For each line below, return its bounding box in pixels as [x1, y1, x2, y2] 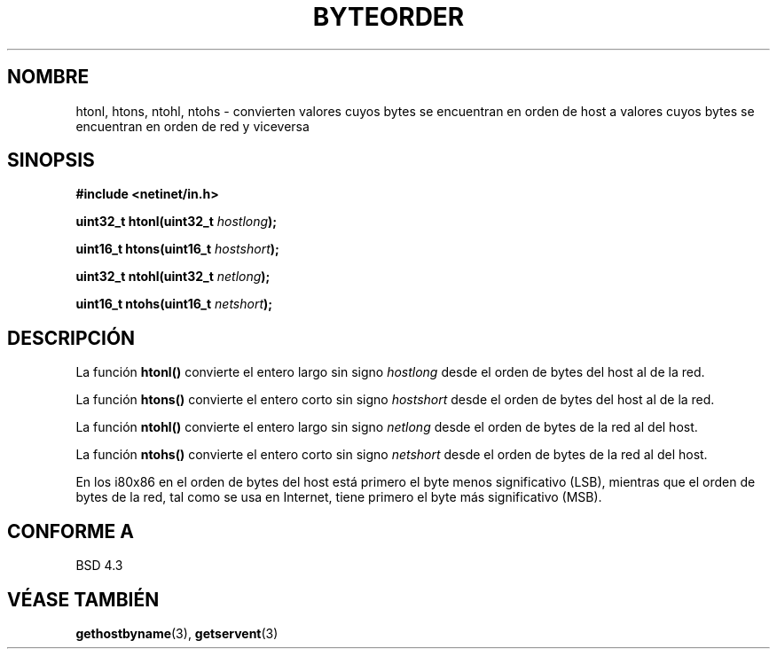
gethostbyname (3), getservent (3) [75, 625, 279, 641]
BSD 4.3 [75, 558, 123, 574]
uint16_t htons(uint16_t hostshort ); [75, 241, 279, 257]
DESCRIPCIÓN [7, 326, 136, 349]
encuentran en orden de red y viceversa [75, 118, 310, 134]
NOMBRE [7, 66, 90, 89]
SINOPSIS [7, 149, 95, 172]
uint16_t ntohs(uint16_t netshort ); [75, 296, 273, 312]
